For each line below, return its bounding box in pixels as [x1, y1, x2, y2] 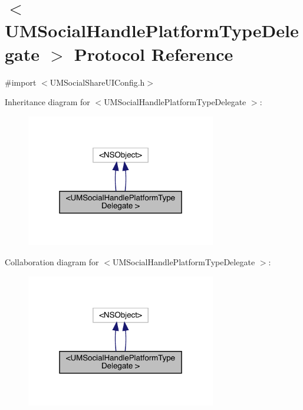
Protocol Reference [74, 41, 233, 66]
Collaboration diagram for [5, 255, 99, 268]
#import [5, 76, 37, 88]
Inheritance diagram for [5, 96, 90, 108]
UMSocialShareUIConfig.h [50, 76, 145, 88]
